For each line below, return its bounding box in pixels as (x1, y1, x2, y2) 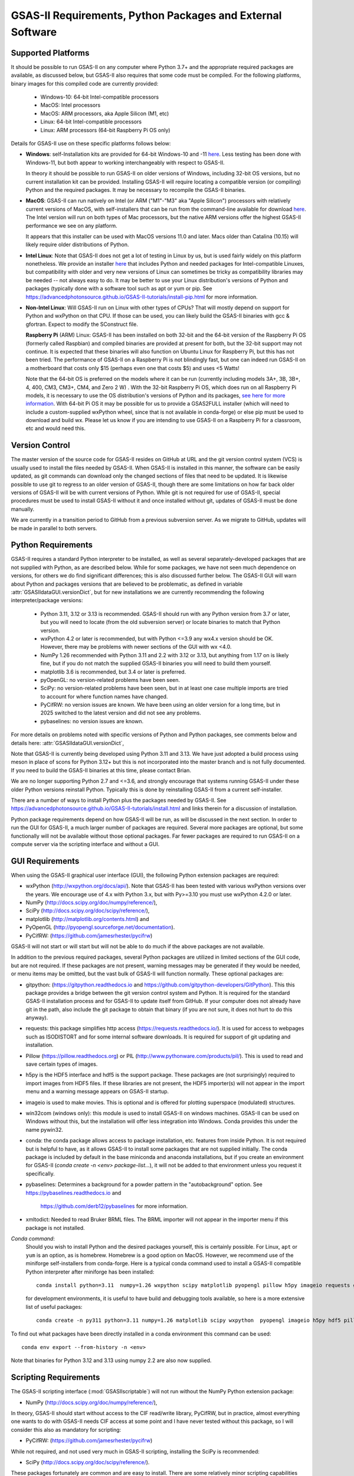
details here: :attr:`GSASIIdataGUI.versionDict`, (11, 739, 124, 746)
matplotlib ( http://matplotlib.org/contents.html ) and (25, 915, 149, 922)
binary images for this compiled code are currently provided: (11, 80, 159, 87)
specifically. (25, 1170, 55, 1177)
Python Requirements (11, 540, 93, 550)
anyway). (25, 1014, 48, 1021)
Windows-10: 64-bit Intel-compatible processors (40, 93, 159, 100)
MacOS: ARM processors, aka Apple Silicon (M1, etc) (40, 110, 169, 117)
